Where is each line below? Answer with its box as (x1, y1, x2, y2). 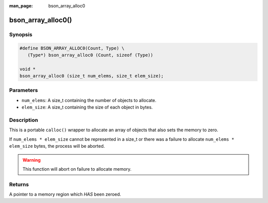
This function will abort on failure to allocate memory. (22, 166, 132, 172)
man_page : (9, 3, 33, 8)
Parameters (9, 87, 38, 94)
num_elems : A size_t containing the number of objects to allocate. (21, 97, 156, 103)
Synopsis (9, 31, 32, 38)
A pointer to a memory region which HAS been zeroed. (9, 192, 122, 198)
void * (19, 66, 36, 72)
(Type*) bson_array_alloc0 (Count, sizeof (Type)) (27, 52, 153, 58)
